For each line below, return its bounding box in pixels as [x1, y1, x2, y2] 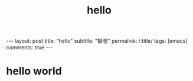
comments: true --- [6, 44, 53, 51]
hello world [6, 65, 62, 78]
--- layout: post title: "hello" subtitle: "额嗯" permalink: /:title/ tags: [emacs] [6, 38, 188, 45]
